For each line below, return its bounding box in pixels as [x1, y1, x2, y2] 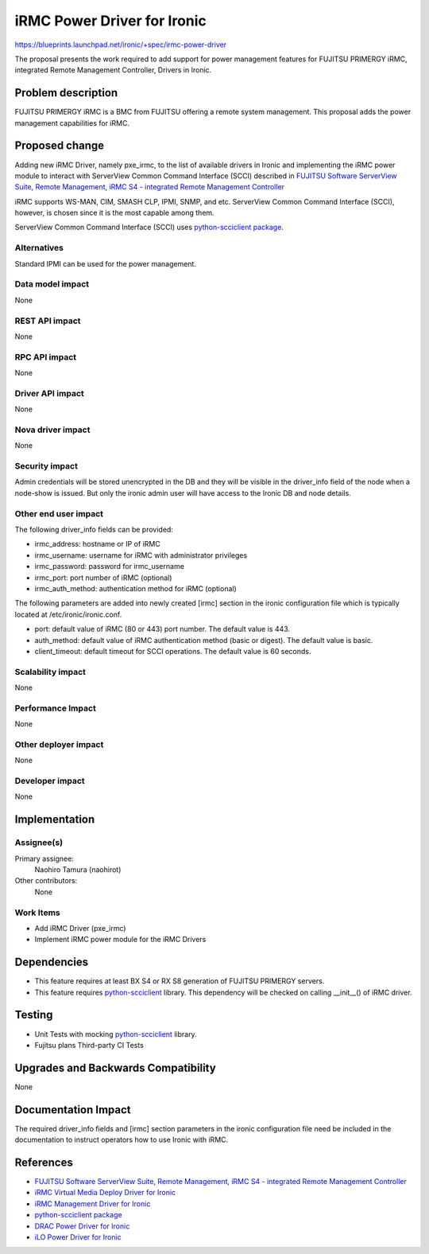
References [14, 1155, 73, 1169]
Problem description [14, 86, 118, 99]
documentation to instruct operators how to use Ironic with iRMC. [14, 1135, 229, 1145]
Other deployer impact [14, 738, 104, 750]
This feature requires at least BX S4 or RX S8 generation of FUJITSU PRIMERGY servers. [34, 976, 325, 986]
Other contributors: [14, 876, 78, 886]
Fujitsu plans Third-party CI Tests [34, 1040, 145, 1050]
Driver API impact [14, 387, 85, 399]
